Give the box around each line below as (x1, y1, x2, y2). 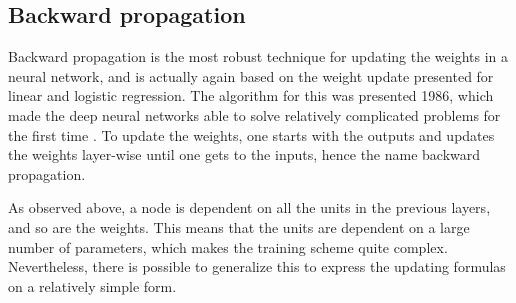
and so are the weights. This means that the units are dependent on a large (8, 216, 470, 237)
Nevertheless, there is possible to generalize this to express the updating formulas (8, 256, 506, 277)
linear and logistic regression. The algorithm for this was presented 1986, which (8, 85, 494, 106)
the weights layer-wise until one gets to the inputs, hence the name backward (8, 144, 481, 165)
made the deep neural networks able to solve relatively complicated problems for (8, 104, 501, 125)
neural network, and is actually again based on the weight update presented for (8, 65, 494, 86)
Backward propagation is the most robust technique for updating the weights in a (8, 46, 509, 67)
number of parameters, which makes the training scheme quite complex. (8, 236, 448, 257)
